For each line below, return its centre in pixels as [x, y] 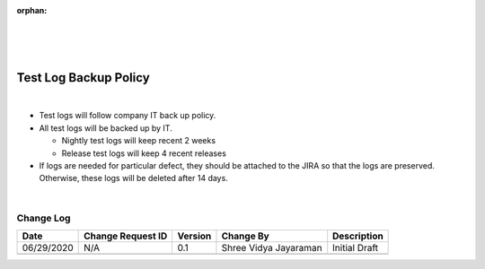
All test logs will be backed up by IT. [106, 128]
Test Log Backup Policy [83, 78]
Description [358, 236]
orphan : [32, 10]
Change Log [44, 218]
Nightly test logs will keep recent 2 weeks [138, 141]
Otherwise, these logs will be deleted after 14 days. [133, 178]
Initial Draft [356, 247]
